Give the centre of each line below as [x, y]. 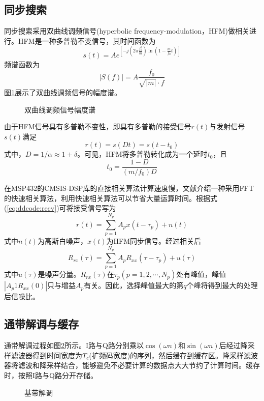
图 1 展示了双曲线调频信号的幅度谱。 [63, 92]
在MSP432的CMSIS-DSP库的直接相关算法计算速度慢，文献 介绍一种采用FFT [129, 188]
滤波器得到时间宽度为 [46, 355]
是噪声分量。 [59, 274]
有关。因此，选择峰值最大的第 [134, 285]
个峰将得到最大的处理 [222, 285]
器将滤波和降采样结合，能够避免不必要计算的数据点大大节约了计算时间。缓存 [132, 365]
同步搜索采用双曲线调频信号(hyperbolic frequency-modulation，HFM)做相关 [127, 31]
